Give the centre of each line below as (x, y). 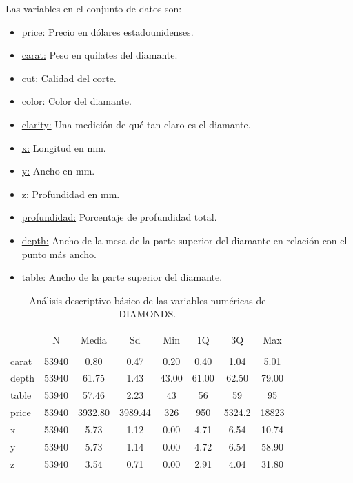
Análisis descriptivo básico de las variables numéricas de (148, 300)
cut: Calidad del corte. (69, 78)
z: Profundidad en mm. (71, 194)
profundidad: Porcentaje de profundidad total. (119, 217)
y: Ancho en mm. (58, 171)
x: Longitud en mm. (64, 147)
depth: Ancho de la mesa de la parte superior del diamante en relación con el (184, 240)
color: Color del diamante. (77, 101)
